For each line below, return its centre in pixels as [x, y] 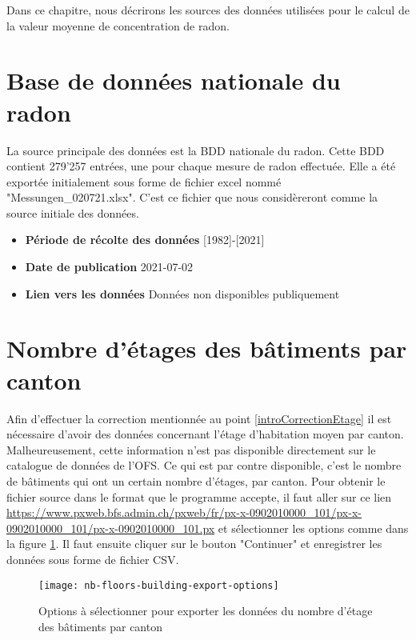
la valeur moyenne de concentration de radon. [118, 25]
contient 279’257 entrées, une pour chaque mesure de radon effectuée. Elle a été [201, 166]
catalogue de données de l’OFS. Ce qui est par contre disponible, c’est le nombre [204, 465]
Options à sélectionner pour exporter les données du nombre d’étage [206, 611]
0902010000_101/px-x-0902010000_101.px [111, 528]
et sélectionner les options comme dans [313, 528]
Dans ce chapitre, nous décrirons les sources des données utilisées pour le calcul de [208, 10]
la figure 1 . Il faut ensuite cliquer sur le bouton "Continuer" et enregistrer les [194, 544]
